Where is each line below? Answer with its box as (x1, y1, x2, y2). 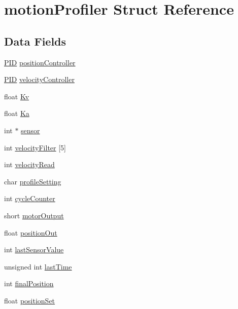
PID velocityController (4, 74, 75, 85)
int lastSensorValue (4, 244, 64, 255)
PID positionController (4, 57, 76, 67)
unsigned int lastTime (4, 261, 72, 272)
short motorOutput (4, 210, 64, 220)
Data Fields (4, 33, 66, 49)
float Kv (4, 91, 29, 101)
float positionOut (4, 227, 57, 238)
